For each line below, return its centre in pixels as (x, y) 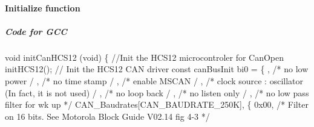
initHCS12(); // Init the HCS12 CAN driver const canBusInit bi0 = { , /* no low (157, 69)
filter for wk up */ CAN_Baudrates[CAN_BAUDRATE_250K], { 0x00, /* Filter (157, 104)
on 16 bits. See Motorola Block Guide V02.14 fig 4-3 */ (107, 116)
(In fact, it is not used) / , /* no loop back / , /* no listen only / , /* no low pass (157, 92)
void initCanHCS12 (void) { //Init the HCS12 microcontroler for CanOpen (145, 57)
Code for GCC (36, 31)
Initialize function (43, 8)
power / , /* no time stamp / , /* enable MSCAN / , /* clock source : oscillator (154, 80)
